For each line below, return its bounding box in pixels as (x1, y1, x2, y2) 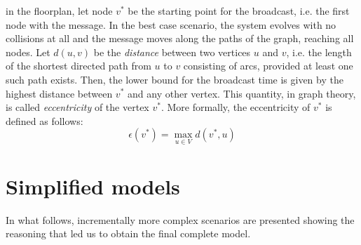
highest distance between (6, 86, 113, 100)
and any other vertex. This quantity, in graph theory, (128, 86, 356, 100)
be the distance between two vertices (93, 44, 251, 59)
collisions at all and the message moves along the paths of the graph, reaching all (6, 31, 354, 46)
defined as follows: (6, 113, 83, 128)
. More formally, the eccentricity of (161, 100, 311, 114)
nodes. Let (6, 44, 50, 59)
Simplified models (6, 171, 180, 200)
